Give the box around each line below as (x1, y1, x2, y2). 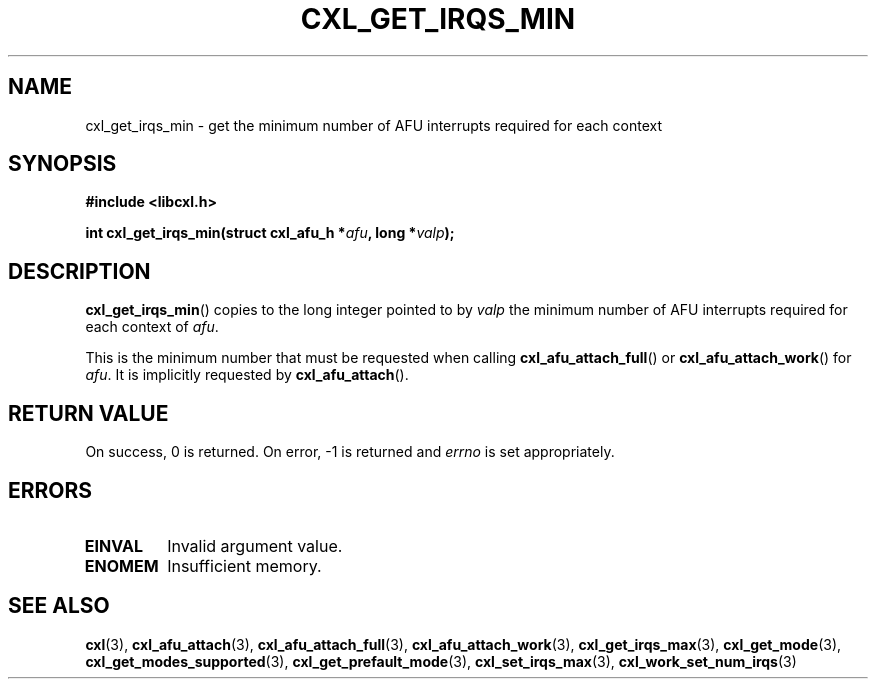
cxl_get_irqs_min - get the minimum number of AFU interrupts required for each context (85, 116, 662, 134)
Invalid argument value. (167, 535, 343, 556)
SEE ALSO (8, 593, 110, 619)
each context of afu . (85, 318, 219, 336)
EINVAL (84, 535, 143, 556)
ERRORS (8, 477, 93, 503)
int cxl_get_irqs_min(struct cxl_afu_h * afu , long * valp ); (85, 224, 455, 242)
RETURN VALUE (8, 400, 169, 426)
